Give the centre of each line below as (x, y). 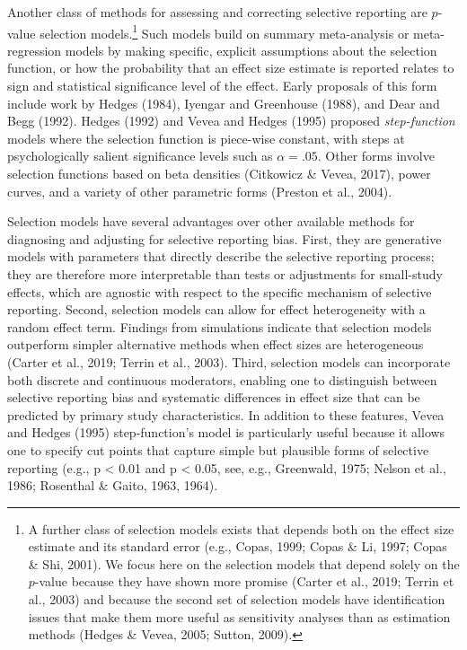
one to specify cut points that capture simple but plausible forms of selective (218, 449)
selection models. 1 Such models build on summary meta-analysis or (225, 31)
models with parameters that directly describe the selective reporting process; (221, 256)
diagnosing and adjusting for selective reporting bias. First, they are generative (225, 238)
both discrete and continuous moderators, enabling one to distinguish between (222, 379)
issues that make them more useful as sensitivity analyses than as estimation (239, 616)
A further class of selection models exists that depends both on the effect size (241, 528)
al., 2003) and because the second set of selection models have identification (237, 599)
